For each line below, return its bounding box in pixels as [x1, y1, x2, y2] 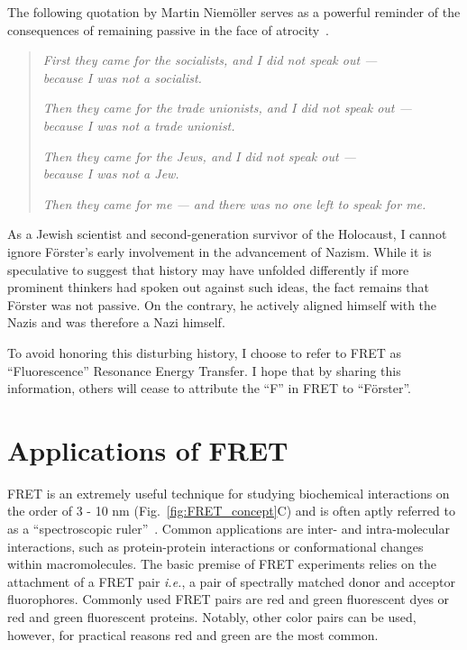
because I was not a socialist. [42, 68, 202, 87]
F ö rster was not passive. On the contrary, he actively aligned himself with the [7, 295, 437, 314]
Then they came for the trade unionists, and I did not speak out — [42, 98, 412, 117]
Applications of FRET [7, 431, 288, 468]
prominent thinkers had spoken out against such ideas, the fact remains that [7, 278, 430, 297]
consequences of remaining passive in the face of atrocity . [7, 20, 329, 39]
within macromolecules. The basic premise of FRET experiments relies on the [7, 554, 436, 573]
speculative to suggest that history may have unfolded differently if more [7, 260, 409, 279]
